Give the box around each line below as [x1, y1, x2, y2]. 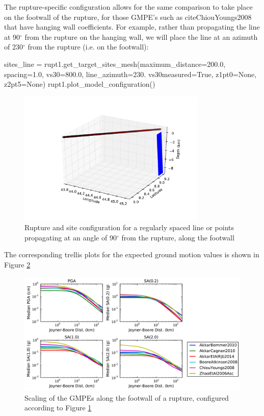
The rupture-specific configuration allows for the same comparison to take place [4, 2, 253, 12]
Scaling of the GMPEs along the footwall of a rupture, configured [24, 392, 229, 403]
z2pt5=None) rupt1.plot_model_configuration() [4, 79, 155, 89]
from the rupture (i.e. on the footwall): [28, 41, 149, 52]
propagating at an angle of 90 [24, 232, 117, 242]
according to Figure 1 [24, 402, 92, 413]
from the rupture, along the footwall [121, 232, 234, 242]
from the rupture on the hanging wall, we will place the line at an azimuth [24, 31, 258, 42]
